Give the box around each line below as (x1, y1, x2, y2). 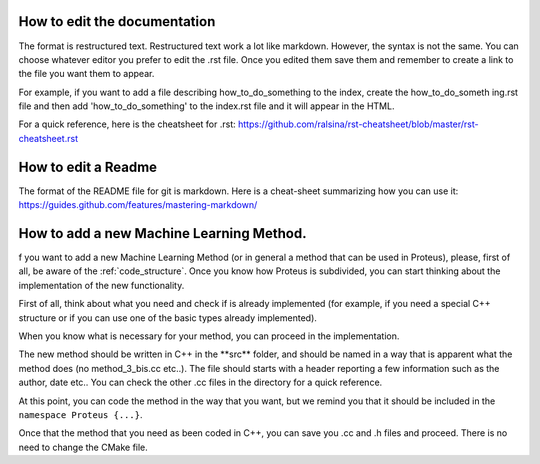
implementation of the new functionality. (18, 279, 185, 291)
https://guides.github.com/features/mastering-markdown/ (18, 199, 258, 211)
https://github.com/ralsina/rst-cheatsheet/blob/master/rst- (237, 118, 479, 130)
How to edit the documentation (18, 13, 216, 30)
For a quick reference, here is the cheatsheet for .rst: (18, 118, 237, 130)
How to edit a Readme (18, 158, 158, 175)
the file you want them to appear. (18, 68, 155, 80)
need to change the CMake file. (18, 441, 149, 453)
